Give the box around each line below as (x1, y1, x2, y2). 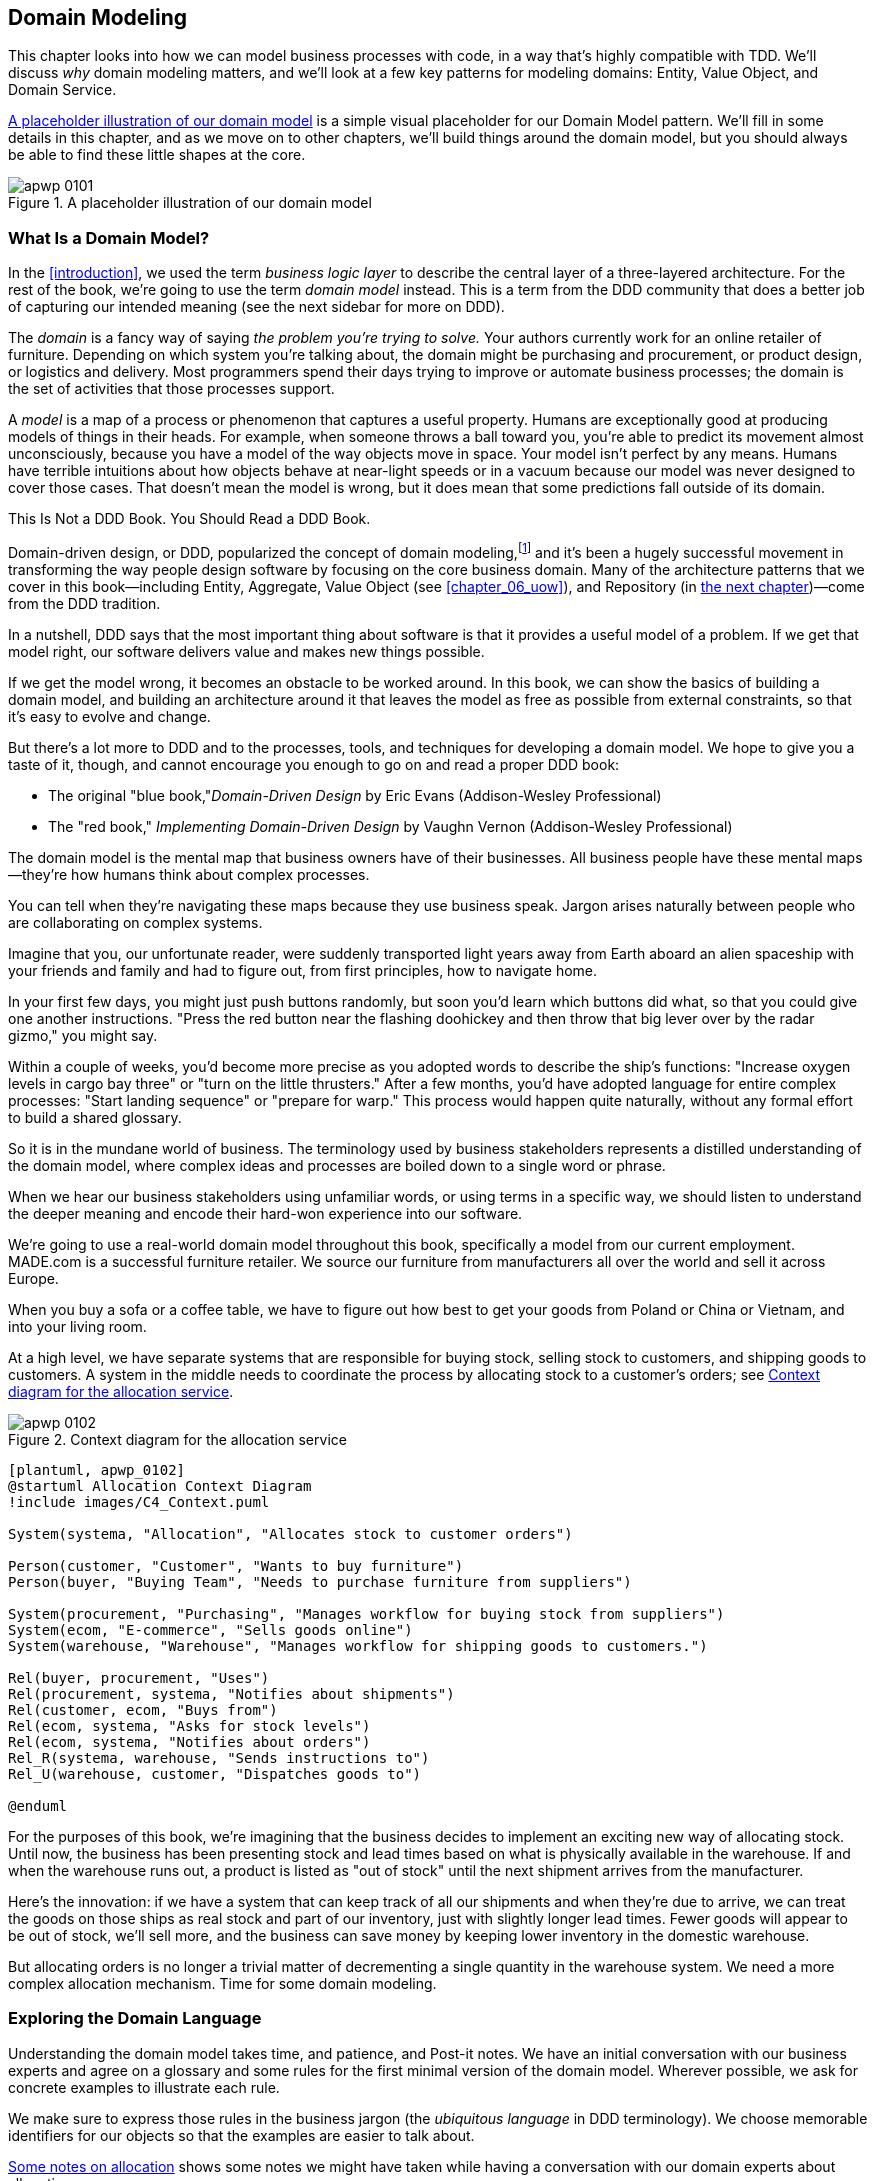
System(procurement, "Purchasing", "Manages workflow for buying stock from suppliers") (8, 1605, 725, 1622)
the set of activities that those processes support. (8, 380, 335, 398)
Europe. (8, 1269, 59, 1287)
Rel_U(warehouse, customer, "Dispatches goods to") (8, 1765, 422, 1782)
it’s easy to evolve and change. (8, 707, 211, 725)
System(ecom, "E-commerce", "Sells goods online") (8, 1621, 413, 1638)
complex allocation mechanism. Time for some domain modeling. (8, 1974, 437, 1992)
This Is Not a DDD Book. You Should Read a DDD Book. (8, 510, 371, 528)
